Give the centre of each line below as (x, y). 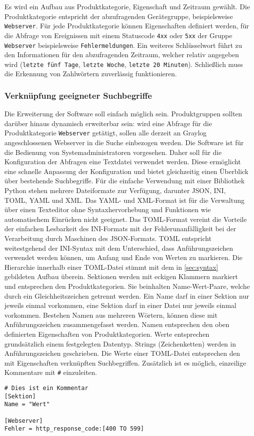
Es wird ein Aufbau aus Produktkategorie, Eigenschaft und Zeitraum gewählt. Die (127, 6)
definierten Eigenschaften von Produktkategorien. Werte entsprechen (107, 334)
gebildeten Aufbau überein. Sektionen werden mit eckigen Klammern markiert (121, 276)
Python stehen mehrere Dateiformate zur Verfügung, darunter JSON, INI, (115, 190)
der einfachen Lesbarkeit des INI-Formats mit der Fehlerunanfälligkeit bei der (120, 229)
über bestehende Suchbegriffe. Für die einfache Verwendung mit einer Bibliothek (125, 181)
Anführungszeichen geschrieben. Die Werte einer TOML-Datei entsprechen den (122, 353)
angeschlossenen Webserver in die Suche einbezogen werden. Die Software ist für (124, 142)
